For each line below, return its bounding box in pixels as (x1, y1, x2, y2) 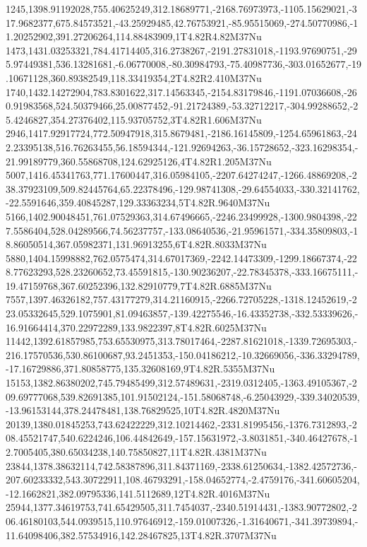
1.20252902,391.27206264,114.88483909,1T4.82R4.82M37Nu (6, 29, 262, 44)
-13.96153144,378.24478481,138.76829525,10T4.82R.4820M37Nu (6, 403, 280, 418)
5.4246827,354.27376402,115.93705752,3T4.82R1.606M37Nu (6, 112, 262, 127)
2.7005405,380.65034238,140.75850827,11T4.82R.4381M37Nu (6, 445, 267, 459)
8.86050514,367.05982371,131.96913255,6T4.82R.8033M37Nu (6, 237, 267, 252)
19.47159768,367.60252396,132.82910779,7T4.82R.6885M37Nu (6, 278, 272, 293)
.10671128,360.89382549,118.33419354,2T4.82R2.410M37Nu (6, 70, 262, 85)
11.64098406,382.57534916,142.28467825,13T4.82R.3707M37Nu (6, 527, 277, 542)
